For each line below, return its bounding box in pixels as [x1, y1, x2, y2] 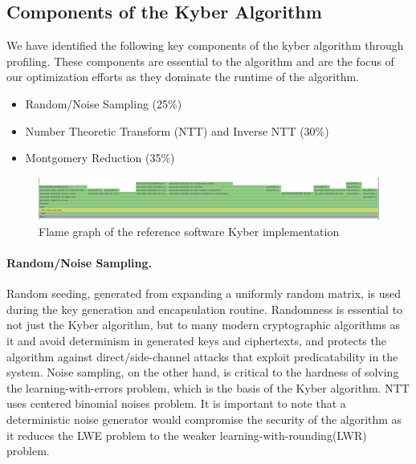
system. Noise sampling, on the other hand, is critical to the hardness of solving [6, 364, 399, 381]
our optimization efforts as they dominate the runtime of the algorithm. [6, 68, 359, 85]
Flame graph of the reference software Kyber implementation [39, 222, 340, 239]
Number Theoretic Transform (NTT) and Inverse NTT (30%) [25, 122, 329, 139]
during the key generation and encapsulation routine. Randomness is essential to [6, 300, 403, 317]
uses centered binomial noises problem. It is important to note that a [6, 395, 346, 412]
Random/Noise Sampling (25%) [25, 95, 182, 112]
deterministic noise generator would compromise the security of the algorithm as [6, 410, 402, 427]
